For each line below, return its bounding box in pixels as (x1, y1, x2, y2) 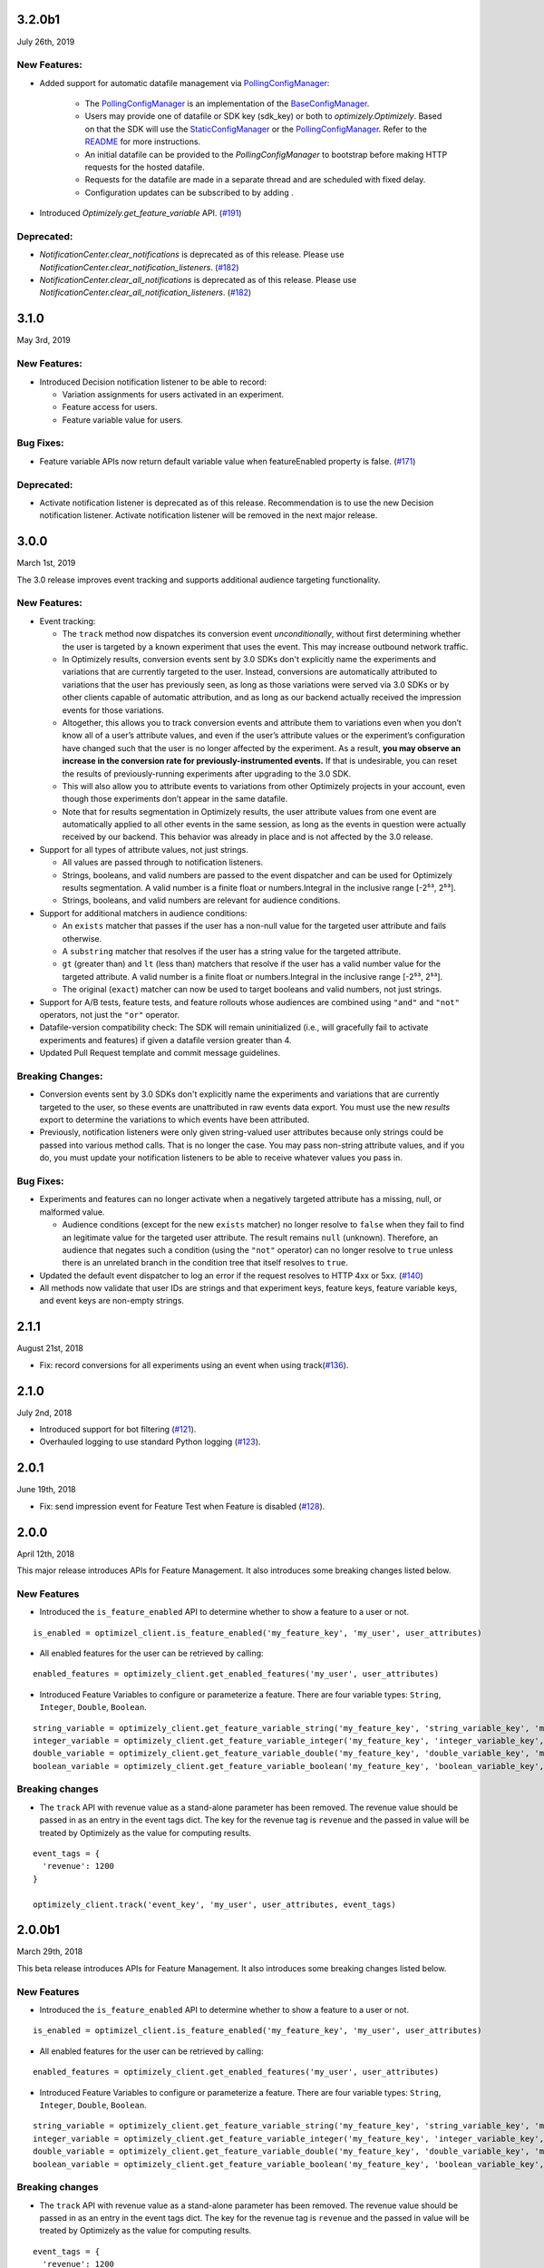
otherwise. (62, 933, 102, 943)
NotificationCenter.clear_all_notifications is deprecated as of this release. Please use (39, 275, 357, 286)
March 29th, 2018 (16, 1946, 83, 1957)
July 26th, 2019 (16, 36, 75, 47)
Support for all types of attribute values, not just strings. (39, 844, 248, 855)
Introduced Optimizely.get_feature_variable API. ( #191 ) (39, 208, 242, 219)
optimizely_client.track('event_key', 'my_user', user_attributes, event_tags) (33, 1899, 396, 1910)
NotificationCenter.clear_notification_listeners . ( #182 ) (39, 261, 239, 272)
